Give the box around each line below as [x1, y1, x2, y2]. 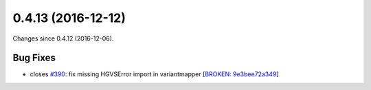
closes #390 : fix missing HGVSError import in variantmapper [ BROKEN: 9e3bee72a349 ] [30, 70, 279, 78]
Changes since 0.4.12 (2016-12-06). [12, 34, 114, 43]
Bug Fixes [12, 52, 56, 64]
